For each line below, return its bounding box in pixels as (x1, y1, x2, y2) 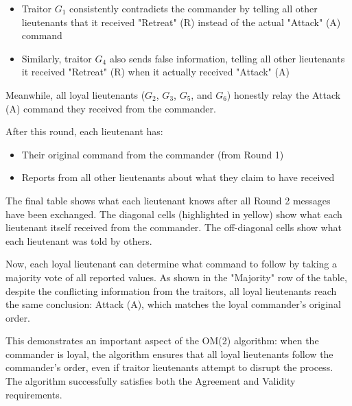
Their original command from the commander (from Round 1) (21, 147, 284, 161)
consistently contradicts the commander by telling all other (69, 1, 318, 15)
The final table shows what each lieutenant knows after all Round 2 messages (5, 193, 331, 207)
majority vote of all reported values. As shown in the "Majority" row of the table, (5, 270, 347, 284)
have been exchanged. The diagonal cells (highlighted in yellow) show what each (5, 206, 342, 221)
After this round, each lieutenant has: (5, 124, 163, 139)
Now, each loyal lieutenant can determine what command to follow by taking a (5, 256, 338, 271)
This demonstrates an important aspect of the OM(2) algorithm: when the (5, 333, 319, 348)
